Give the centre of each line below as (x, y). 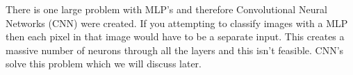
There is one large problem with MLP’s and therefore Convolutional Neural (166, 9)
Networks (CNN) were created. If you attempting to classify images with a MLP (177, 23)
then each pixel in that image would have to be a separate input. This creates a (175, 36)
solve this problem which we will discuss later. (104, 64)
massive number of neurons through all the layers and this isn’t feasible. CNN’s (175, 50)
